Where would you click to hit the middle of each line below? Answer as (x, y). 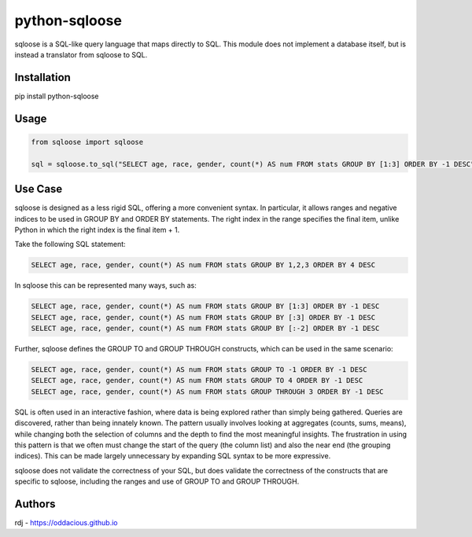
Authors (35, 504)
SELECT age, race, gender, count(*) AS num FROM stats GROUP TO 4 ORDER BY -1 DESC (197, 381)
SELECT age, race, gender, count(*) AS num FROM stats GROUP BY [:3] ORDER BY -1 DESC (203, 317)
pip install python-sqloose (57, 96)
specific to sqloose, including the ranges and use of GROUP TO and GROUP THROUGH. (157, 482)
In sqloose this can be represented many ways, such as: (105, 285)
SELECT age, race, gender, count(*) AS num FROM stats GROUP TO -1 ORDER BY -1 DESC (199, 370)
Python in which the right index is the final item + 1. (97, 230)
